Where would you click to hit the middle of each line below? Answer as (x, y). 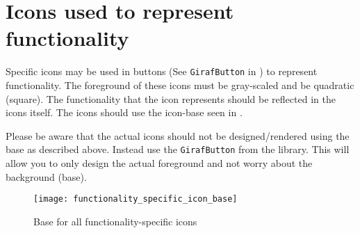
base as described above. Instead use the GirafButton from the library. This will (178, 149)
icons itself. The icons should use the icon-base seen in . (124, 112)
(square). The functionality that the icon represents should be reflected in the (171, 98)
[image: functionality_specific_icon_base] (136, 199)
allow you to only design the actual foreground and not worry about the (159, 163)
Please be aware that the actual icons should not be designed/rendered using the (178, 135)
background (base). (46, 176)
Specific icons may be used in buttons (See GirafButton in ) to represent (162, 71)
